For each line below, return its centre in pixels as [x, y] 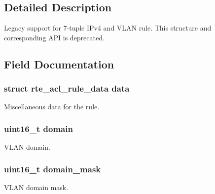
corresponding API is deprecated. [54, 37]
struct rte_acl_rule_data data [67, 88]
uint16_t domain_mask [53, 169]
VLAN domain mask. [36, 187]
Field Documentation [59, 64]
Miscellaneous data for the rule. [52, 107]
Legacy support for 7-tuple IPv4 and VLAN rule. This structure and [108, 28]
